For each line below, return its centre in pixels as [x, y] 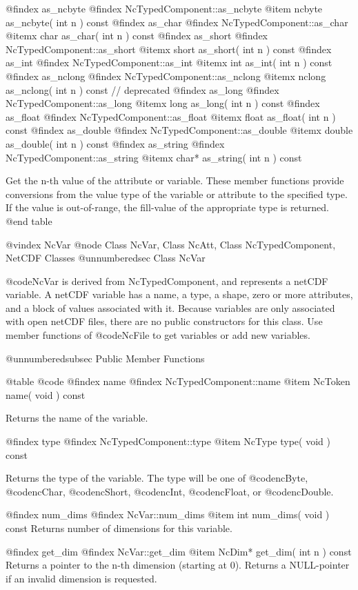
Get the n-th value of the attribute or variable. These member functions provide [175, 180]
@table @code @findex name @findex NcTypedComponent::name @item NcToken [178, 381]
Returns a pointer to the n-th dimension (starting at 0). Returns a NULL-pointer [178, 565]
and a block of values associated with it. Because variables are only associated [170, 307]
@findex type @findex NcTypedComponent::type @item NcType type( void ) [168, 441]
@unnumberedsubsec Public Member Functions [105, 358]
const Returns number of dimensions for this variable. [119, 528]
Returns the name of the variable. [77, 418]
